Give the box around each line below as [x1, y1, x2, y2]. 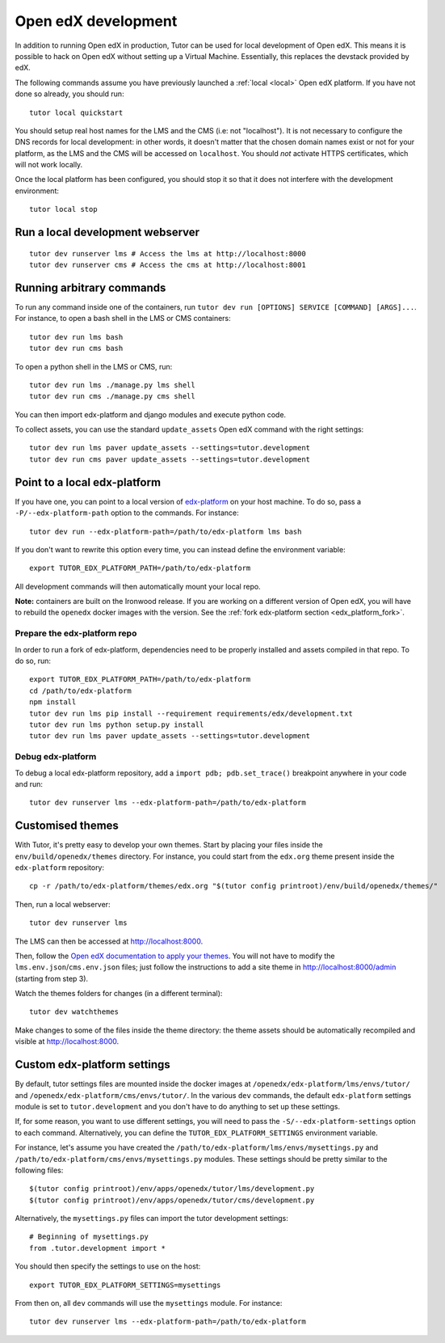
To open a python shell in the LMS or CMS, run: [15, 361, 173, 371]
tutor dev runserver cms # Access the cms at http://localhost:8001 [29, 260, 306, 270]
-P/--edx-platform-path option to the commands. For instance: [15, 508, 239, 517]
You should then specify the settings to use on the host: [15, 1261, 201, 1271]
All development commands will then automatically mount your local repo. [15, 581, 262, 591]
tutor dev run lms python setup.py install [29, 720, 204, 729]
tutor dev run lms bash [29, 332, 124, 341]
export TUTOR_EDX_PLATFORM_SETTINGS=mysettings [29, 1280, 221, 1290]
